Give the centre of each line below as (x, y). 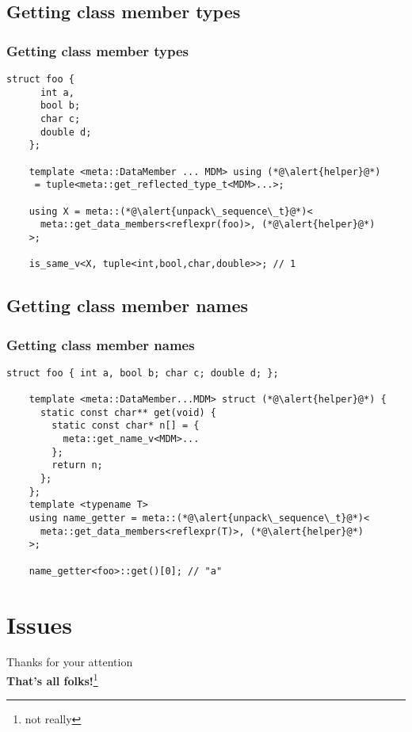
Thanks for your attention (70, 662)
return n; (77, 465)
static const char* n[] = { (126, 426)
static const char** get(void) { (128, 412)
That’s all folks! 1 (52, 679)
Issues (39, 624)
